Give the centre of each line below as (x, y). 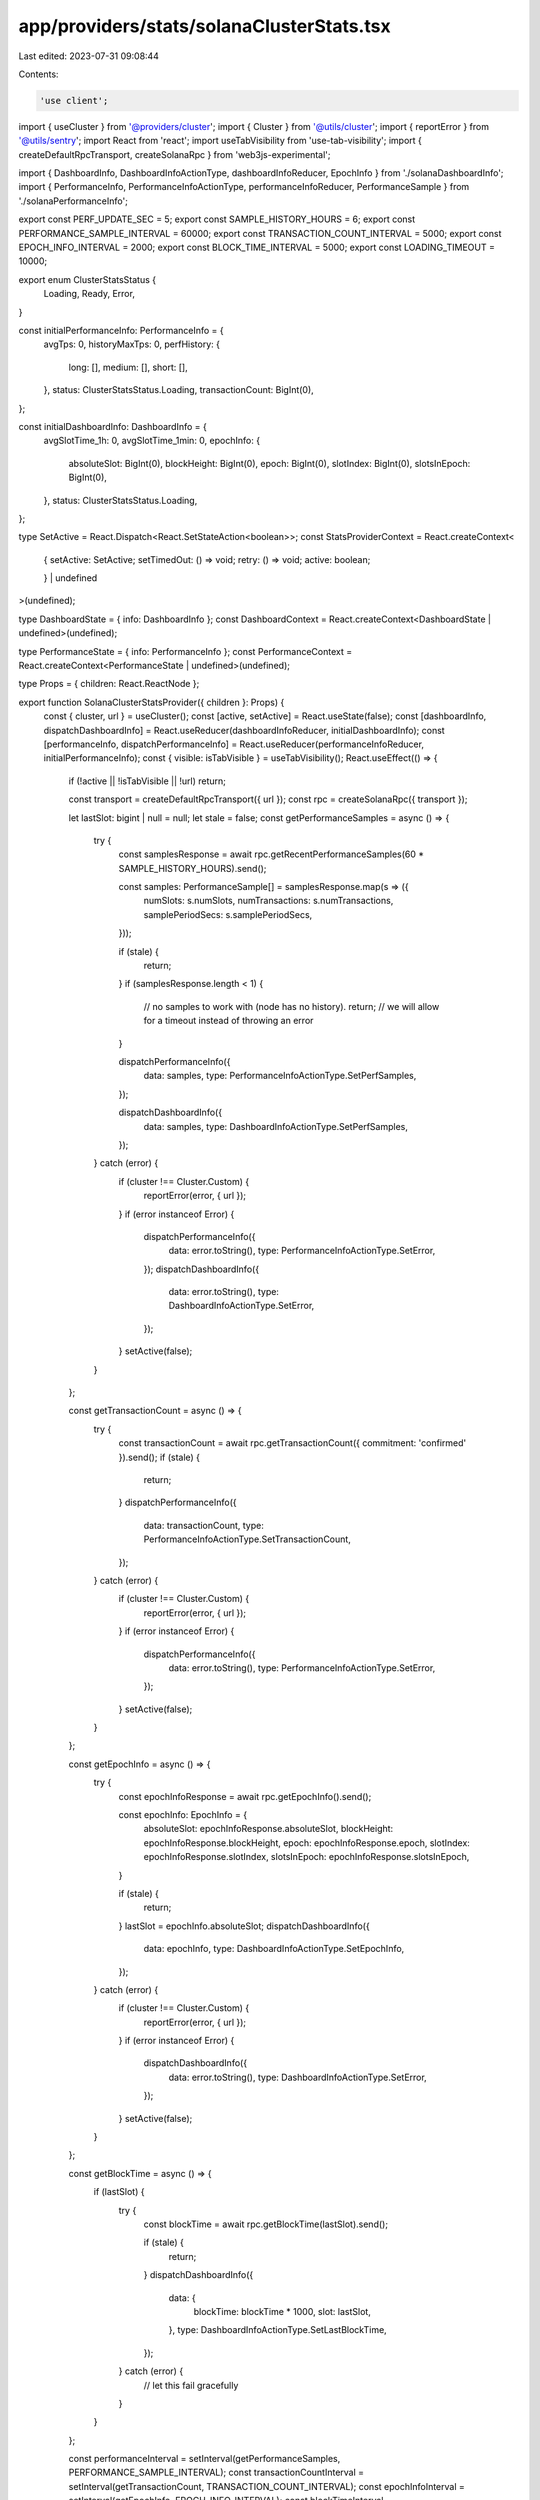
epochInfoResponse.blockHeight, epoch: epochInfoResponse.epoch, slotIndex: (306, 1842)
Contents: (38, 74)
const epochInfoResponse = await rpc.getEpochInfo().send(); (245, 1796)
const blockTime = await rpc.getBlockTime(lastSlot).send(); (266, 2224)
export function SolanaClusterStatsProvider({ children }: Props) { (151, 702)
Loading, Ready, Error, (89, 294)
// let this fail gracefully (191, 2385)
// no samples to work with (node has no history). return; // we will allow (291, 1006)
